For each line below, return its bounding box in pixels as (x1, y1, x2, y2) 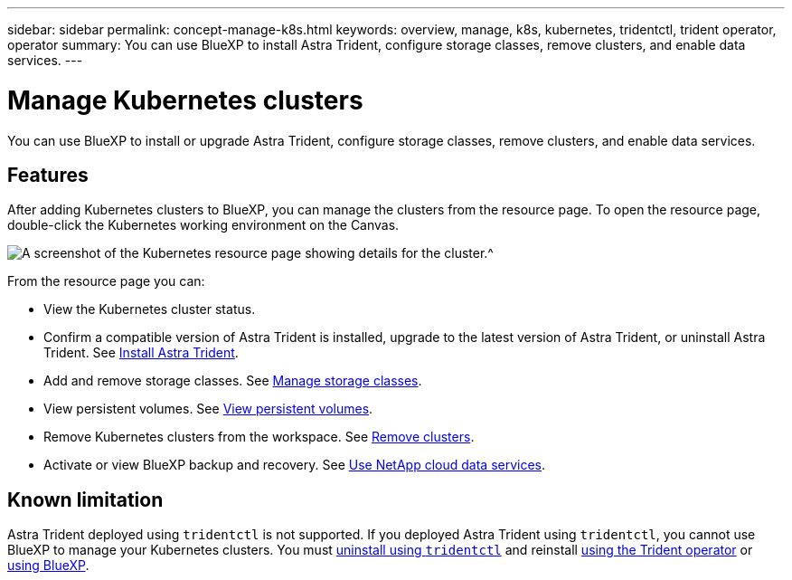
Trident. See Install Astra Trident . (43, 345, 239, 361)
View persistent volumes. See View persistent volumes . (43, 401, 373, 417)
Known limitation (7, 488, 164, 511)
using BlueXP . (7, 557, 90, 574)
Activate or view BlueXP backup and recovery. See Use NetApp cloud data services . (43, 457, 546, 473)
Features (7, 163, 89, 186)
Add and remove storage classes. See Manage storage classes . (43, 373, 422, 389)
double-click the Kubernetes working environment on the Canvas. (7, 217, 400, 233)
